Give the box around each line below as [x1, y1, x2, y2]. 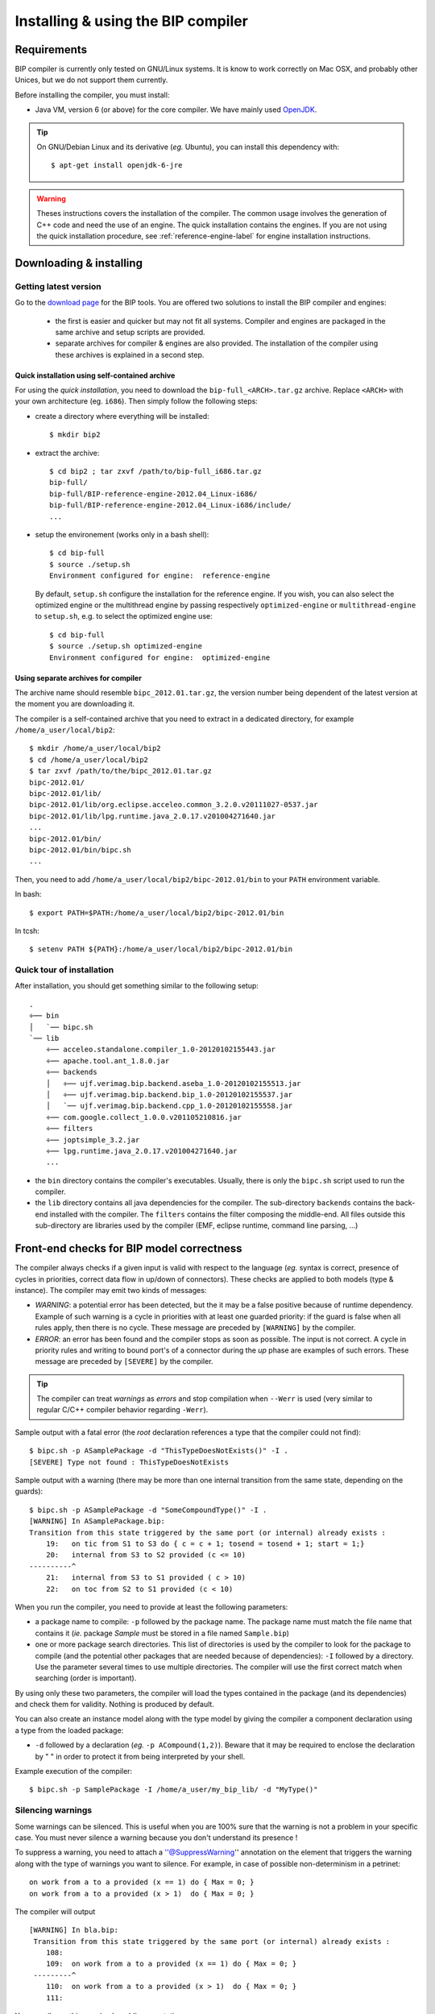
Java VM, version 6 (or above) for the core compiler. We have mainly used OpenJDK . [35, 105, 317, 114]
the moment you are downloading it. [14, 699, 135, 709]
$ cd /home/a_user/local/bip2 [29, 755, 149, 765]
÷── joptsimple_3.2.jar [45, 1135, 140, 1144]
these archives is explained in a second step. [55, 350, 205, 359]
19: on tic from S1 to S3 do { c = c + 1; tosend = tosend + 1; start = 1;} [45, 1539, 365, 1548]
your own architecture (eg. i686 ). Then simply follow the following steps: [14, 396, 258, 406]
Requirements [14, 43, 88, 56]
